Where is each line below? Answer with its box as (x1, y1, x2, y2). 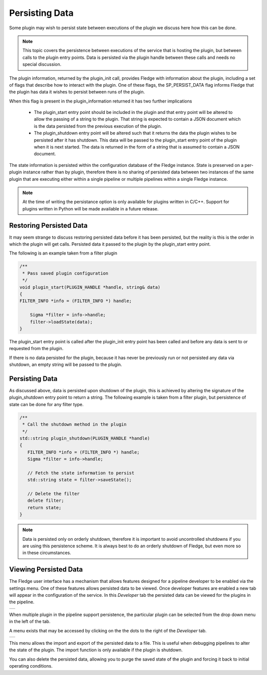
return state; (27, 505, 62, 510)
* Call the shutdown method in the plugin (22, 421, 127, 427)
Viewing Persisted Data (9, 565, 83, 574)
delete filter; (27, 498, 64, 504)
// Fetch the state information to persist (27, 470, 134, 475)
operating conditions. (9, 663, 53, 669)
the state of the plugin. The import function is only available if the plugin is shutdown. (9, 647, 183, 653)
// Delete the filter (27, 491, 80, 497)
